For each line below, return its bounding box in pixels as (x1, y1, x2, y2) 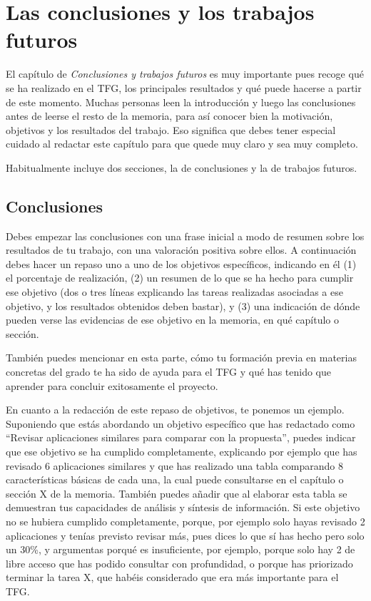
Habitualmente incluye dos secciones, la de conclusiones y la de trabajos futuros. (6, 160, 357, 175)
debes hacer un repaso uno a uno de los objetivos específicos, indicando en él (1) (6, 256, 357, 271)
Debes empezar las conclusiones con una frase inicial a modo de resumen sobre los (6, 228, 365, 243)
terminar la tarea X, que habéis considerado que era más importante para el (6, 570, 339, 585)
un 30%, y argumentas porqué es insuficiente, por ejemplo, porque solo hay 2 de (6, 542, 355, 557)
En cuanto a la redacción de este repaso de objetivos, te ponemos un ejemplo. (6, 402, 345, 417)
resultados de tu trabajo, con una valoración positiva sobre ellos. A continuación (6, 242, 357, 257)
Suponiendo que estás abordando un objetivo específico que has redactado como (6, 416, 355, 431)
